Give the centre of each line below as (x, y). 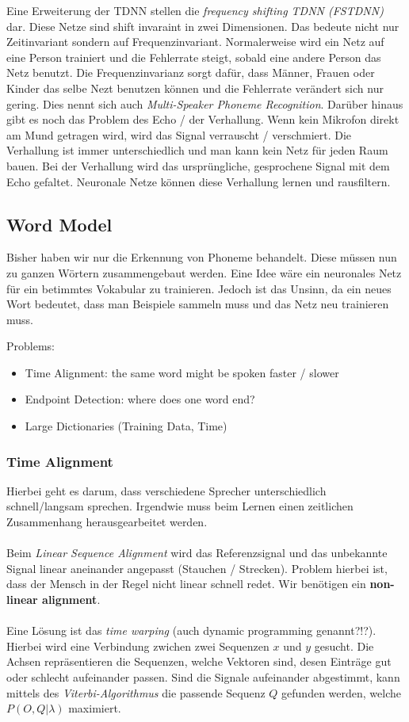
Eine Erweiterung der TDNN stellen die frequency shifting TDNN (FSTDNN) (195, 10)
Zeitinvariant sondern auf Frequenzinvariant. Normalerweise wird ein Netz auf (195, 42)
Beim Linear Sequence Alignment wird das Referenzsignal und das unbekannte (197, 553)
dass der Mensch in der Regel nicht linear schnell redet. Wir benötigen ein (186, 584)
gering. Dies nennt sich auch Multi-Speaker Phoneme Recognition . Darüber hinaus (205, 103)
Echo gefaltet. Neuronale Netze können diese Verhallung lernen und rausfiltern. (199, 181)
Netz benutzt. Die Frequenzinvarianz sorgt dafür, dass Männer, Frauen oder (191, 73)
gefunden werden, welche (342, 692)
